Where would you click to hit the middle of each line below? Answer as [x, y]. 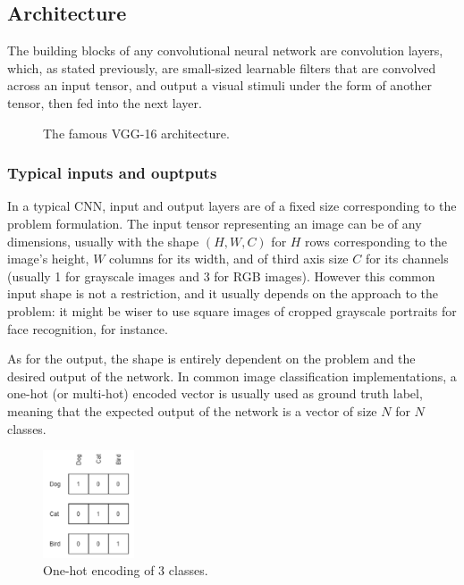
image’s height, [48, 259]
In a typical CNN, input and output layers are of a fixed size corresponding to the [232, 206]
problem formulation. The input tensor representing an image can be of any [215, 223]
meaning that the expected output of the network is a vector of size [192, 410]
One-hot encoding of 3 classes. [126, 570]
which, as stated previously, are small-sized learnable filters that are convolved [222, 67]
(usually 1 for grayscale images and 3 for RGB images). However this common [221, 276]
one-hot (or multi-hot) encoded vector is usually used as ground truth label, [215, 393]
